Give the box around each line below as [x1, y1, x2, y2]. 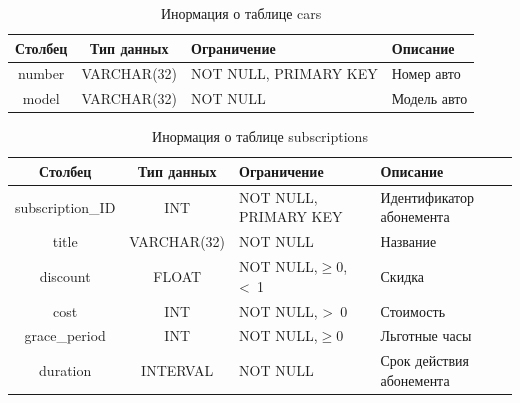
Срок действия [380, 350, 470, 371]
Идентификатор [380, 186, 475, 207]
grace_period [24, 325, 106, 346]
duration [39, 360, 92, 381]
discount [39, 265, 91, 286]
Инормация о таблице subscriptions [152, 126, 368, 147]
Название [380, 231, 437, 252]
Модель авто [391, 88, 468, 109]
